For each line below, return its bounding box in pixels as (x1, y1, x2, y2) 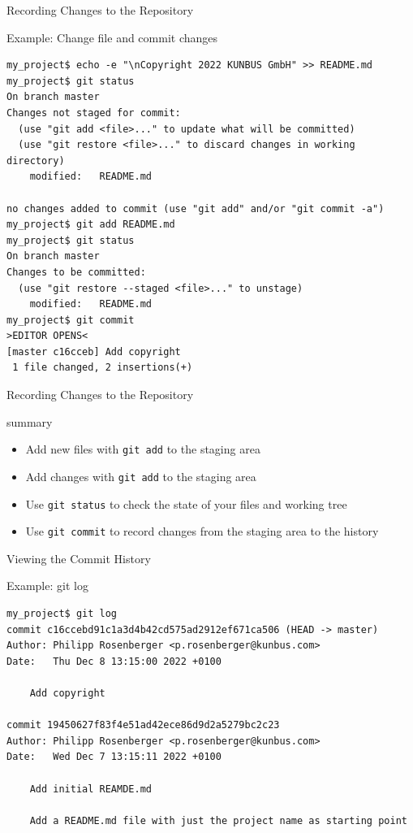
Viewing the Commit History (6, 549, 151, 566)
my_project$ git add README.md (6, 219, 175, 231)
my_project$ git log (6, 608, 118, 620)
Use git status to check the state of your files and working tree (25, 495, 347, 512)
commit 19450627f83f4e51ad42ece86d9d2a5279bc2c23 (6, 719, 280, 731)
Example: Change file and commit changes (6, 28, 218, 46)
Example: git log (6, 577, 88, 594)
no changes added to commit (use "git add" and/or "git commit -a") (6, 202, 385, 215)
